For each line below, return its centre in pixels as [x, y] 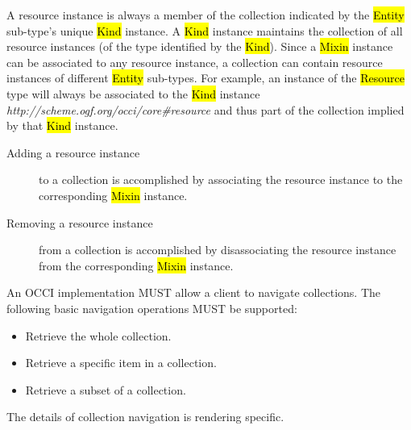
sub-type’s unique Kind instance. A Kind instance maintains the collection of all [205, 30]
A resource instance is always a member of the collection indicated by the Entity [205, 15]
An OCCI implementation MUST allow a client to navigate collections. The [193, 292]
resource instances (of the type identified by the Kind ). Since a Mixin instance [200, 46]
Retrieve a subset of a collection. [106, 389]
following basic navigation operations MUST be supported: [152, 308]
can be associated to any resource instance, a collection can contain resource [195, 62]
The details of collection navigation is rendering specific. [145, 417]
